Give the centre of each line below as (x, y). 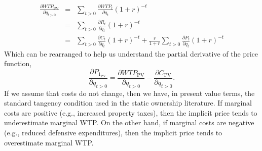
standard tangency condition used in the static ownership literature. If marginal (128, 103)
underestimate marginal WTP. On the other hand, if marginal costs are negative (129, 122)
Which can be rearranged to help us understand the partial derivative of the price (131, 53)
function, (18, 63)
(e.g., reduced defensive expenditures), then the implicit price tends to (113, 132)
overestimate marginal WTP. (49, 142)
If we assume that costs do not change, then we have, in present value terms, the (129, 93)
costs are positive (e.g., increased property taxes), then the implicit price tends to (131, 112)
